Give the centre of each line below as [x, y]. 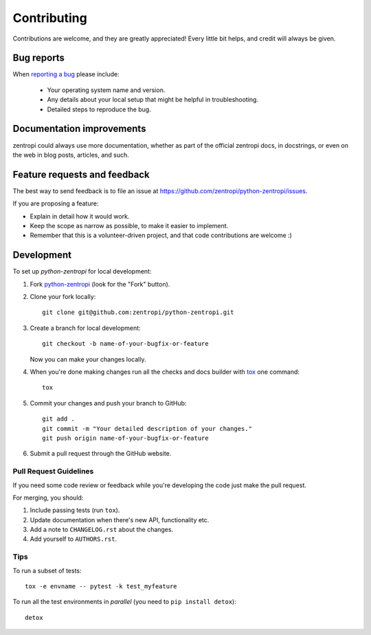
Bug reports [39, 58]
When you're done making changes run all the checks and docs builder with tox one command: [165, 372]
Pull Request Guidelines [53, 471]
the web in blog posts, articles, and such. [71, 155]
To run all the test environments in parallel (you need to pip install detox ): [124, 602]
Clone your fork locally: [63, 297]
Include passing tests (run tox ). [75, 510]
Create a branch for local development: [85, 328]
